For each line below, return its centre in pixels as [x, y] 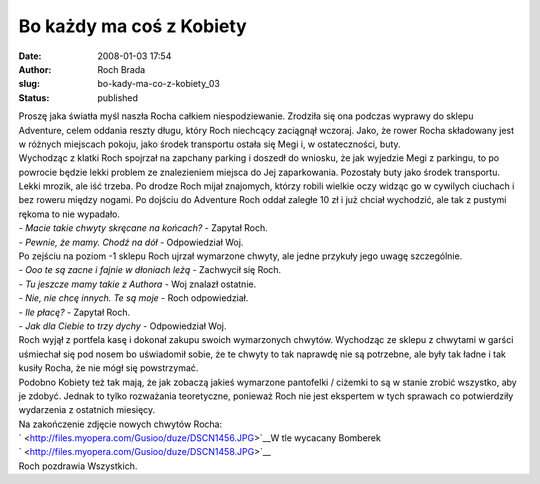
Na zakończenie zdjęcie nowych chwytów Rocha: [120, 424]
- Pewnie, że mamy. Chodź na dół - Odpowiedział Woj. [131, 242]
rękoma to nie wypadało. [69, 214]
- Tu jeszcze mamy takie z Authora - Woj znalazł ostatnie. [137, 284]
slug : [29, 84]
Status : [34, 97]
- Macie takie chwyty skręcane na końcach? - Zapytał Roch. [143, 228]
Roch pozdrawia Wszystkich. [78, 466]
